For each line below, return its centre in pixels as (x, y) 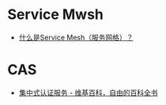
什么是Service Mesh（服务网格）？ (76, 37)
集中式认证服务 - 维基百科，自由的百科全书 (89, 92)
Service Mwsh (56, 15)
